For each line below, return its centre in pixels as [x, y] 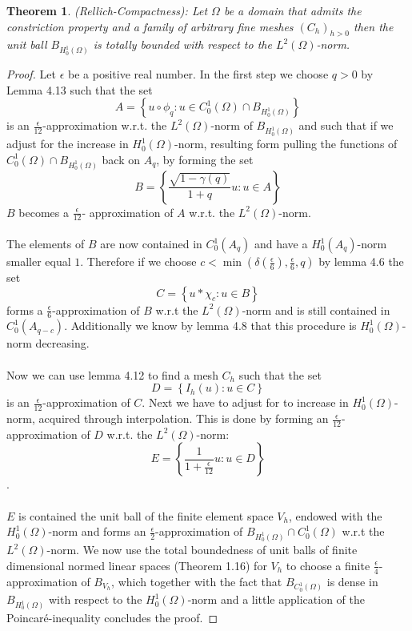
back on [121, 159]
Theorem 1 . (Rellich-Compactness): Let [107, 10]
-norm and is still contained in [316, 309]
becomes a [44, 212]
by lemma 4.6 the [361, 261]
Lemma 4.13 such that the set [80, 89]
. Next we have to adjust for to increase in [245, 402]
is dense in [352, 581]
